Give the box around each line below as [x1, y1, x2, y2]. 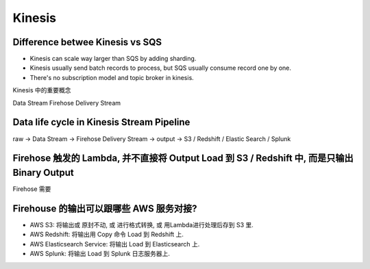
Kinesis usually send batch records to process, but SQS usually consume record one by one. [29, 64, 291, 72]
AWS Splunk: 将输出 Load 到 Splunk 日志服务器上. [29, 250, 171, 258]
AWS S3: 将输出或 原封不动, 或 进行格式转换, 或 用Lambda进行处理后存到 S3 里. [29, 220, 254, 229]
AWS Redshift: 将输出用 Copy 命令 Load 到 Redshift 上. [29, 230, 184, 239]
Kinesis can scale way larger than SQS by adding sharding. [29, 55, 197, 63]
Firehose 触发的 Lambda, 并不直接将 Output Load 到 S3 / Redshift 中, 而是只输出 [12, 153, 354, 164]
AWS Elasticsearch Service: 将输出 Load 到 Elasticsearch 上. [29, 240, 200, 248]
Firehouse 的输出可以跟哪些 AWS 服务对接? [12, 203, 198, 214]
